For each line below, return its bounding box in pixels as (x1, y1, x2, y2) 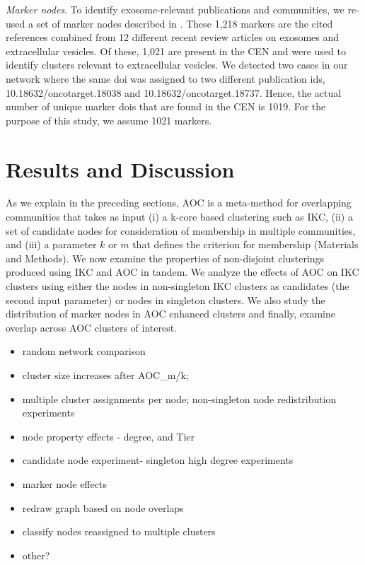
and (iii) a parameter (6, 237, 97, 252)
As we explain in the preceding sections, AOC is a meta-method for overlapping (6, 195, 352, 210)
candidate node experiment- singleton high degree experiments (22, 453, 294, 467)
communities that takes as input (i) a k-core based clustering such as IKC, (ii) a (6, 209, 353, 224)
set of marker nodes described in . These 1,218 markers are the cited (36, 16, 333, 30)
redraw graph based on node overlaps (22, 500, 184, 515)
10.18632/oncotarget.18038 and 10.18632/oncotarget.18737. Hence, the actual (6, 85, 342, 100)
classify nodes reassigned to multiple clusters (22, 524, 216, 539)
